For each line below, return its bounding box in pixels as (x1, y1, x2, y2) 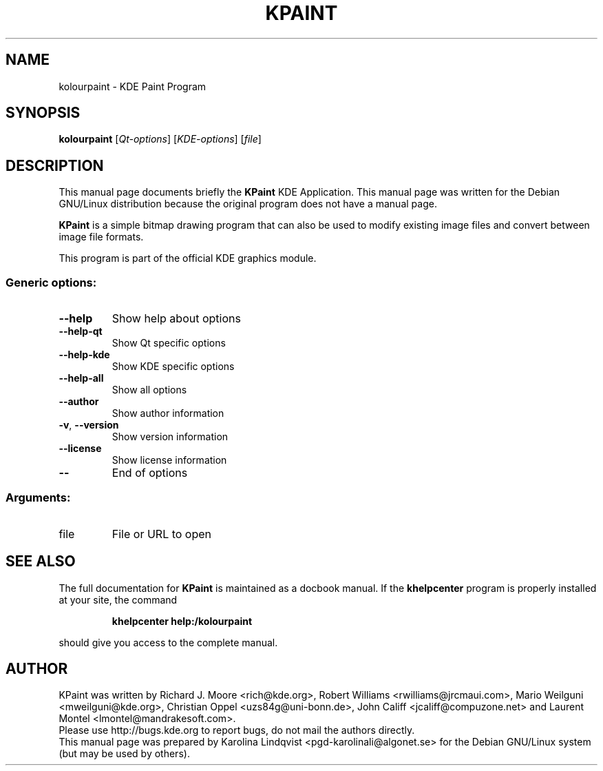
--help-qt (59, 325, 103, 338)
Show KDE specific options (112, 360, 235, 373)
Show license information (112, 454, 227, 466)
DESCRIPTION (6, 156, 104, 174)
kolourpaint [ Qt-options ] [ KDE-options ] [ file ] (59, 133, 262, 145)
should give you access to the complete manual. (59, 636, 278, 648)
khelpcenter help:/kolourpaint (112, 615, 253, 627)
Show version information (112, 431, 229, 443)
